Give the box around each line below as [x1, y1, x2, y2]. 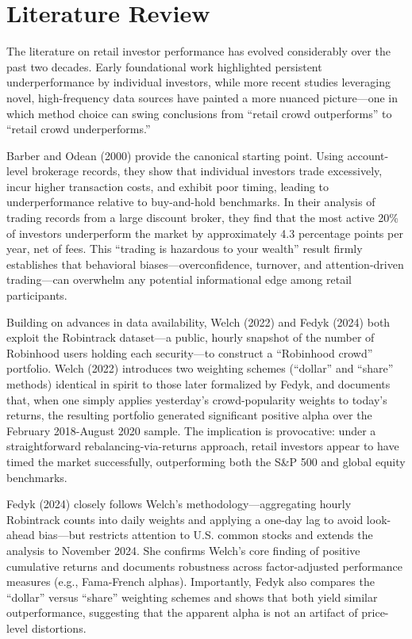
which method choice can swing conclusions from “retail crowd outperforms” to [6, 105, 392, 121]
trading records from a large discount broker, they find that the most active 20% [6, 209, 399, 226]
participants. [6, 287, 67, 304]
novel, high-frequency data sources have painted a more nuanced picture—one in [6, 89, 399, 105]
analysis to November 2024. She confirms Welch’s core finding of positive [6, 541, 360, 558]
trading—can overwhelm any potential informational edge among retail [6, 271, 352, 288]
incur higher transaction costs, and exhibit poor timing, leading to [6, 178, 329, 194]
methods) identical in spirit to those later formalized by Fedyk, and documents [6, 376, 391, 392]
